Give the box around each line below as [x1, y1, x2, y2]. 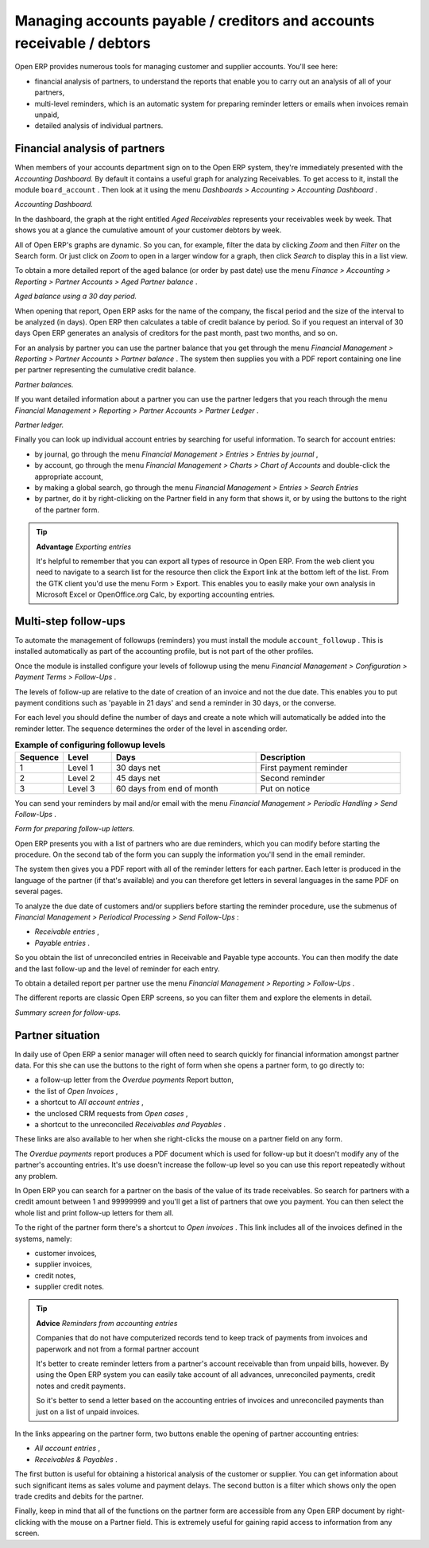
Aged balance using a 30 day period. [14, 291, 137, 301]
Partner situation [14, 1029, 101, 1042]
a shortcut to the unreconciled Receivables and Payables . [34, 1120, 226, 1129]
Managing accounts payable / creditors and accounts [14, 12, 375, 29]
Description [260, 752, 306, 763]
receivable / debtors [14, 34, 151, 52]
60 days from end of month [115, 783, 218, 794]
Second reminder [260, 772, 326, 784]
